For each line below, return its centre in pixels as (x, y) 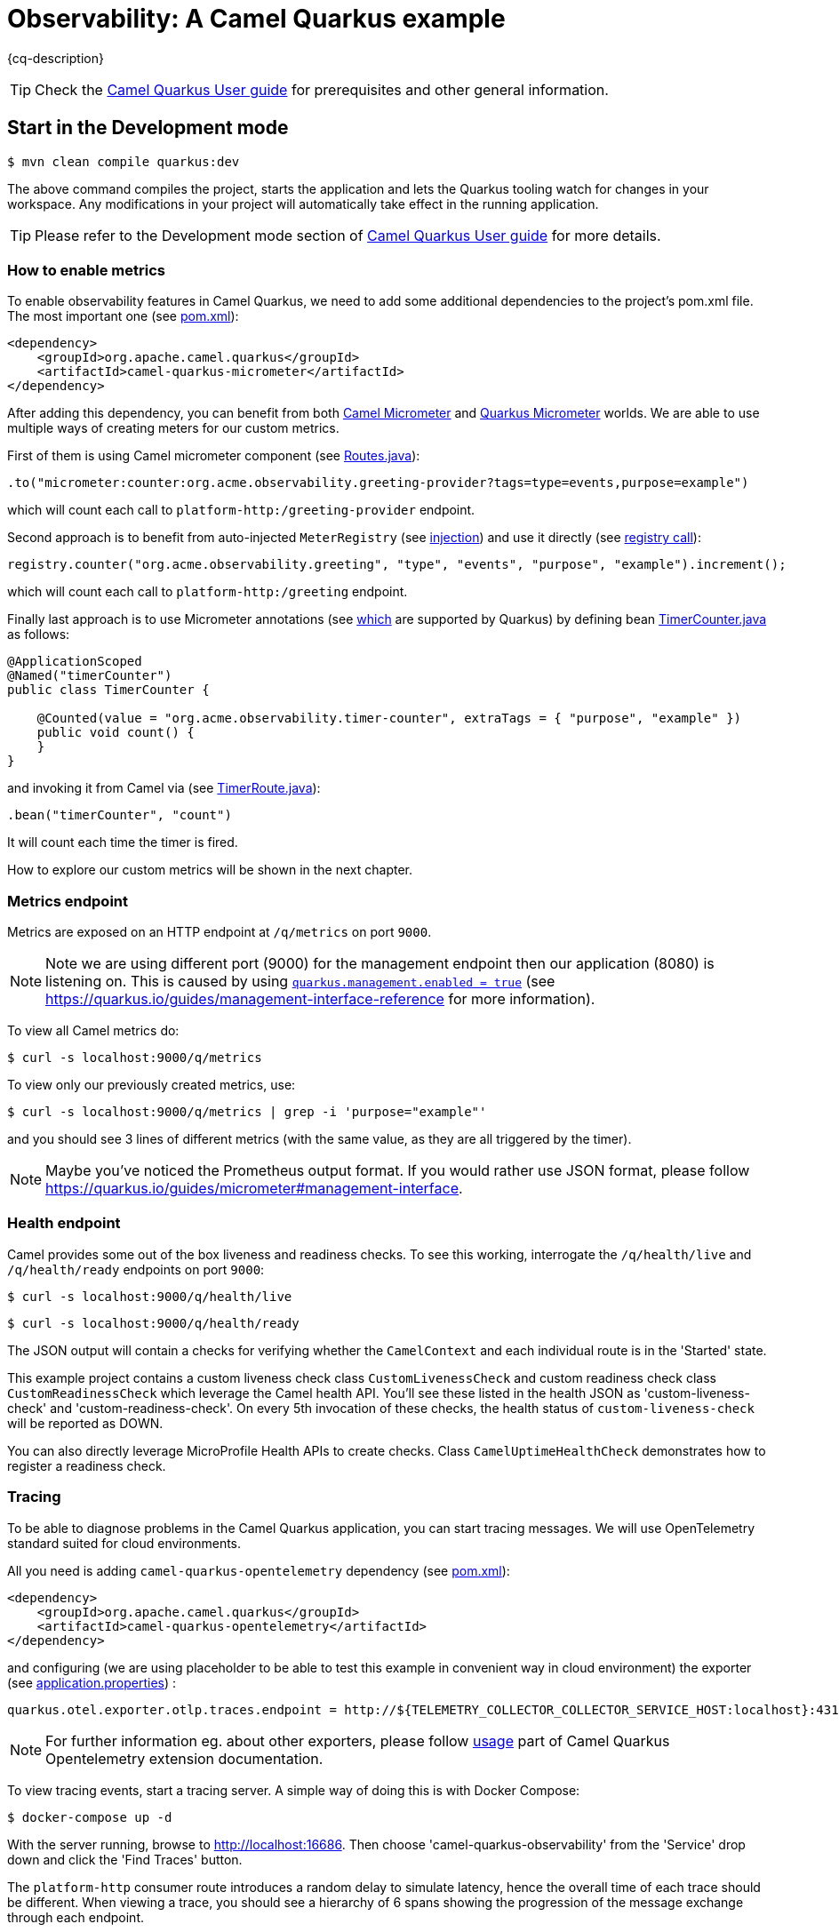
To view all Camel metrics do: (93, 1031)
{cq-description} (56, 58)
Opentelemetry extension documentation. (184, 1758)
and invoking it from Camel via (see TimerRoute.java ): (164, 788)
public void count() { (116, 733)
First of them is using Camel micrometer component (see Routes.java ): (214, 456)
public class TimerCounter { (108, 690)
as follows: (39, 635)
